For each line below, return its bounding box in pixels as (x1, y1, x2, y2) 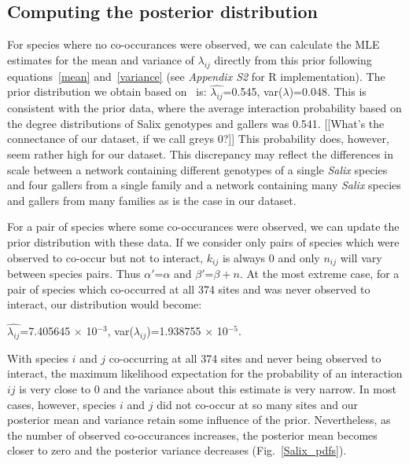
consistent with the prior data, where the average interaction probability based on (7, 100, 402, 116)
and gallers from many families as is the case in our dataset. (7, 192, 297, 208)
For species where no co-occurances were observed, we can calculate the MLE (7, 36, 380, 53)
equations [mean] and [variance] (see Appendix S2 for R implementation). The (7, 68, 385, 84)
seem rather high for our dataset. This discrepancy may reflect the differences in (7, 145, 394, 162)
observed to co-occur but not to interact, (7, 249, 204, 265)
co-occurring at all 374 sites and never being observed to (109, 349, 381, 366)
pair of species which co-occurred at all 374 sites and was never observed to (7, 280, 370, 297)
